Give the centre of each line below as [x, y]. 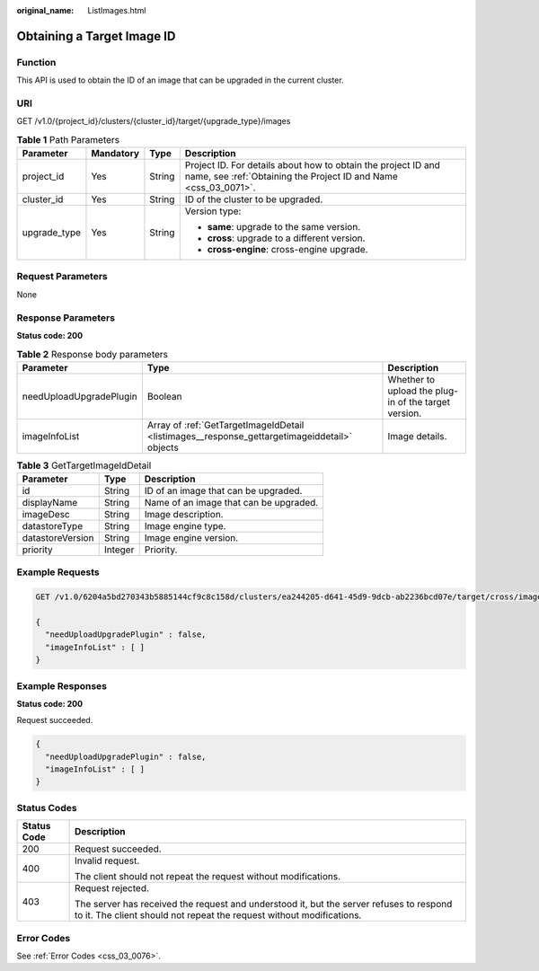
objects [163, 447]
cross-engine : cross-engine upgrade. [287, 250]
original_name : [45, 10]
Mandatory [115, 154]
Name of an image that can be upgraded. [231, 503]
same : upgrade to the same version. [284, 227]
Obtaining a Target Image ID [96, 36]
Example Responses [62, 685]
